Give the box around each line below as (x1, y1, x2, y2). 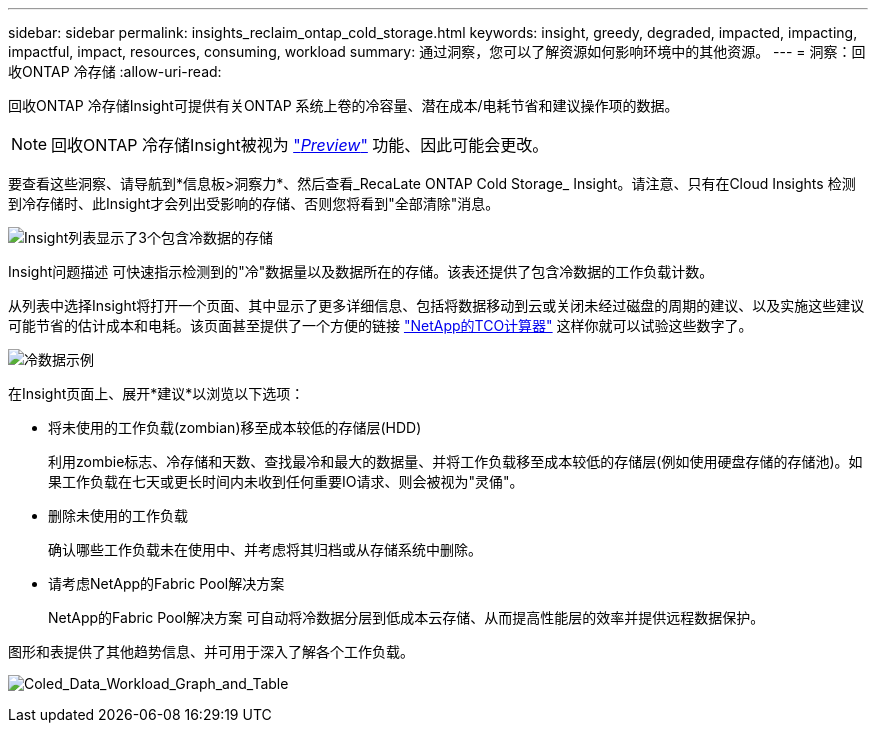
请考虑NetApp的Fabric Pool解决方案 (48, 575, 285, 592)
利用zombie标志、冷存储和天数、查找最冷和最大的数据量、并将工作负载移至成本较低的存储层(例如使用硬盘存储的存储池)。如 (48, 453, 863, 470)
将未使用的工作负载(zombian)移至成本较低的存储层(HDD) (48, 419, 422, 436)
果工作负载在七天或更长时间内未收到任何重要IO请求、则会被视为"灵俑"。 (48, 473, 524, 490)
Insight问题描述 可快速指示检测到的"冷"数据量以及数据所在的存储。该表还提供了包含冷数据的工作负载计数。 (8, 263, 714, 280)
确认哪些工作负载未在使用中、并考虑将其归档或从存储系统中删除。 (48, 541, 482, 558)
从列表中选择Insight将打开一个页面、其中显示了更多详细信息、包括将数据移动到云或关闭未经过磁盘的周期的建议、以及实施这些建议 (8, 297, 865, 314)
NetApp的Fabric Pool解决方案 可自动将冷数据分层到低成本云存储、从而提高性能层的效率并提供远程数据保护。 (48, 609, 765, 626)
